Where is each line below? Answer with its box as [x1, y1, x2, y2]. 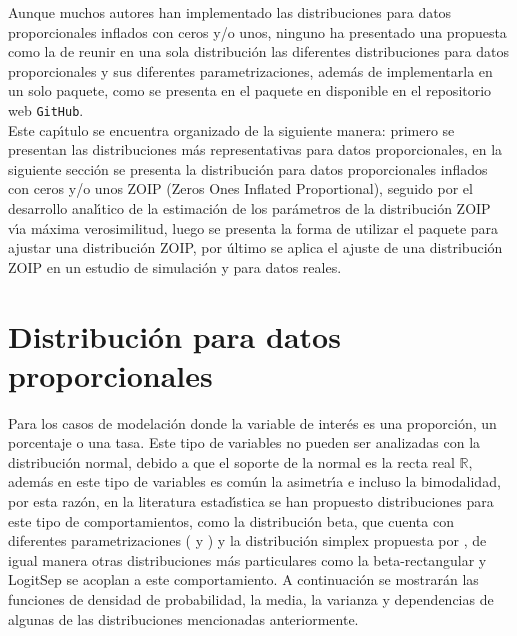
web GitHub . [8, 99, 84, 120]
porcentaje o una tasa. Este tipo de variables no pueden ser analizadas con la [8, 432, 481, 453]
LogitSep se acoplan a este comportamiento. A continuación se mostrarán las [8, 569, 479, 590]
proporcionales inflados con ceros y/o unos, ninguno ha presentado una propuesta [8, 21, 507, 42]
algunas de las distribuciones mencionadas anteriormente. [8, 608, 359, 629]
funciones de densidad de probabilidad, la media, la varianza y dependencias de [8, 589, 494, 610]
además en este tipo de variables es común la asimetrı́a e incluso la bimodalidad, [8, 471, 501, 492]
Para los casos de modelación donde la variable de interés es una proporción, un [8, 412, 497, 433]
